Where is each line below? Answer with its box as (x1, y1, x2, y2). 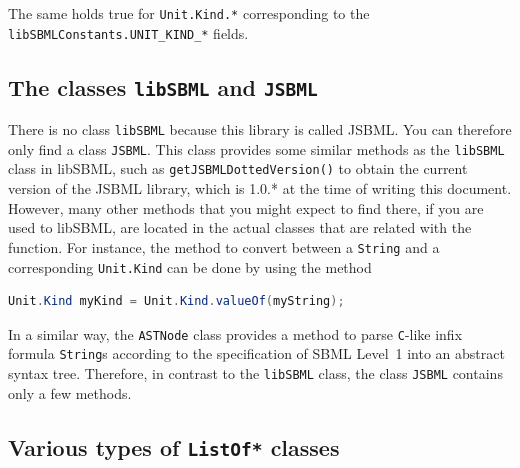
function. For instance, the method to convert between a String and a (8, 236, 440, 257)
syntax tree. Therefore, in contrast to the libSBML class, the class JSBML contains (8, 363, 503, 384)
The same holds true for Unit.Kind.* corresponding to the (8, 3, 370, 23)
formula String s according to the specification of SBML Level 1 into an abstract (8, 343, 505, 364)
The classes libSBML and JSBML (8, 71, 318, 102)
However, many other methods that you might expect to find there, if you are (8, 197, 484, 218)
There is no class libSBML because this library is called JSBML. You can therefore (8, 119, 512, 140)
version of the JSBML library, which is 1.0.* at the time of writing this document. (8, 178, 512, 199)
